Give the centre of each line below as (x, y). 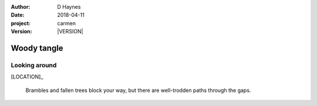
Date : (18, 15)
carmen (67, 23)
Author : (21, 7)
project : (21, 23)
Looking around (34, 65)
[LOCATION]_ (27, 77)
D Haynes (69, 7)
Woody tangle (37, 48)
